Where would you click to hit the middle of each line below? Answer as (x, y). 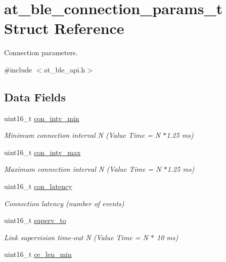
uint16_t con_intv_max (42, 152)
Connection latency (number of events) (64, 203)
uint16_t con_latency (38, 186)
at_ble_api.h (64, 69)
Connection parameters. (41, 52)
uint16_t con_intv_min (42, 118)
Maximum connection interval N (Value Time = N (83, 169)
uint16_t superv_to (35, 220)
